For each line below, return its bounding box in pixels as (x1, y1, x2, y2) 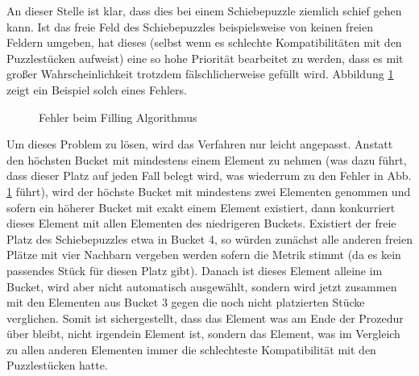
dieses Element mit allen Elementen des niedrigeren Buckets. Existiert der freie (6, 215, 396, 232)
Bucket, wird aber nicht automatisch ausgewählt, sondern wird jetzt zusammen (6, 278, 397, 295)
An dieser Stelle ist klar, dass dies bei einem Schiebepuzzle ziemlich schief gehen (6, 2, 402, 19)
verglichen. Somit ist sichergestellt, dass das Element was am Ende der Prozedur (6, 309, 404, 326)
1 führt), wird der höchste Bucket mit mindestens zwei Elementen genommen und (6, 182, 411, 199)
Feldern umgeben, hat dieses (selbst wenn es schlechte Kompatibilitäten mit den (6, 34, 402, 51)
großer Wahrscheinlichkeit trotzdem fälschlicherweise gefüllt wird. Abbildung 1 (6, 65, 394, 82)
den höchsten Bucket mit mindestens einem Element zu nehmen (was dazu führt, (6, 151, 407, 168)
